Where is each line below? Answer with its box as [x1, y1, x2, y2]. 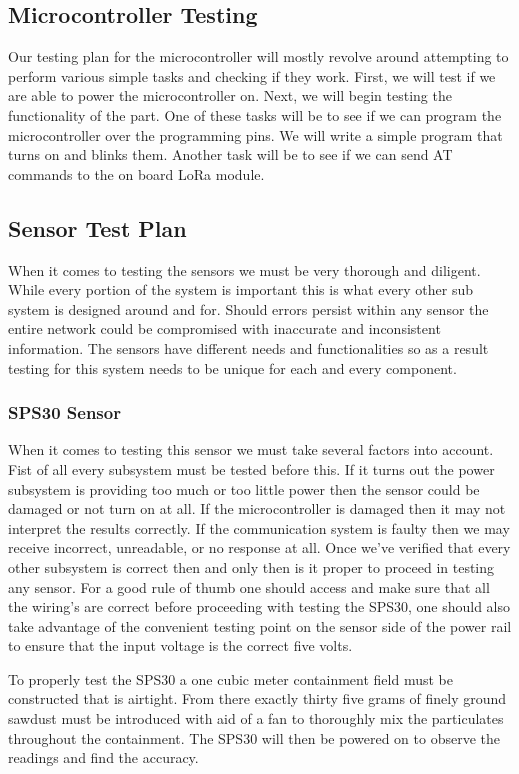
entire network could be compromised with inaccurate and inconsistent [8, 318, 441, 339]
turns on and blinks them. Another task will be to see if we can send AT [8, 144, 453, 165]
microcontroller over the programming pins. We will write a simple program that [8, 124, 503, 145]
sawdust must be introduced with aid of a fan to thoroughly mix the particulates [8, 708, 504, 729]
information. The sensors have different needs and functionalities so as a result [8, 337, 489, 358]
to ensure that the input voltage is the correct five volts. [8, 635, 353, 656]
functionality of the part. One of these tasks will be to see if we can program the [8, 104, 502, 125]
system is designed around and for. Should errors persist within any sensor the [8, 298, 489, 319]
